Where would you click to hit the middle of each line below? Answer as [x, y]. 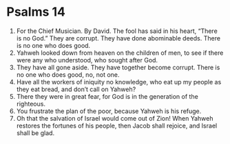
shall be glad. [35, 133]
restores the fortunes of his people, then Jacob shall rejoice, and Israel [117, 125]
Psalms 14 [36, 12]
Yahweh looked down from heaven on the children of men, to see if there [120, 53]
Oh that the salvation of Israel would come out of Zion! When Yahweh [115, 118]
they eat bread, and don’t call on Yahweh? [76, 89]
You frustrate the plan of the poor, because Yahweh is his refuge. [109, 111]
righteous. [31, 104]
